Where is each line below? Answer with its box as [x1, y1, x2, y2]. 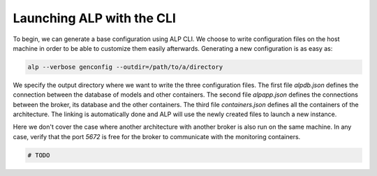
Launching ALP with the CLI [13, 10, 176, 26]
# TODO [27, 151, 50, 159]
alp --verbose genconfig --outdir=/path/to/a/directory [27, 63, 223, 71]
